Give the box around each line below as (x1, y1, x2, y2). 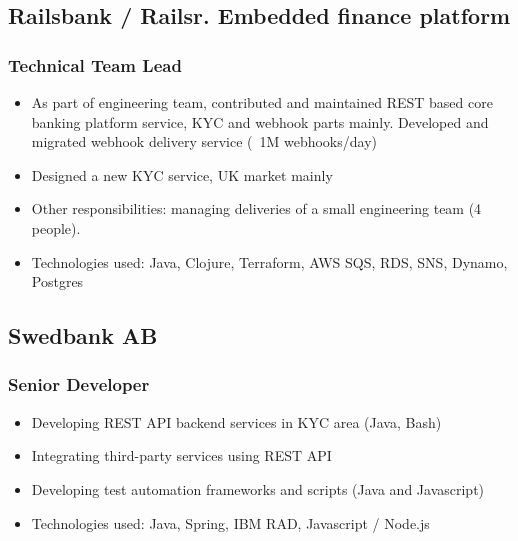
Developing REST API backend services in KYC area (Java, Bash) (31, 411, 442, 432)
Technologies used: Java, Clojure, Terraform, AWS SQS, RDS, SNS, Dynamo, (31, 251, 508, 272)
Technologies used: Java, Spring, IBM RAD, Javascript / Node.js (31, 512, 430, 533)
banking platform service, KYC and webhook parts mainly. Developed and (31, 111, 489, 132)
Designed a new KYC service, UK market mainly (31, 164, 333, 185)
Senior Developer (8, 372, 150, 397)
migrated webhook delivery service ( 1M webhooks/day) (31, 131, 378, 152)
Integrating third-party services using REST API (31, 445, 332, 466)
